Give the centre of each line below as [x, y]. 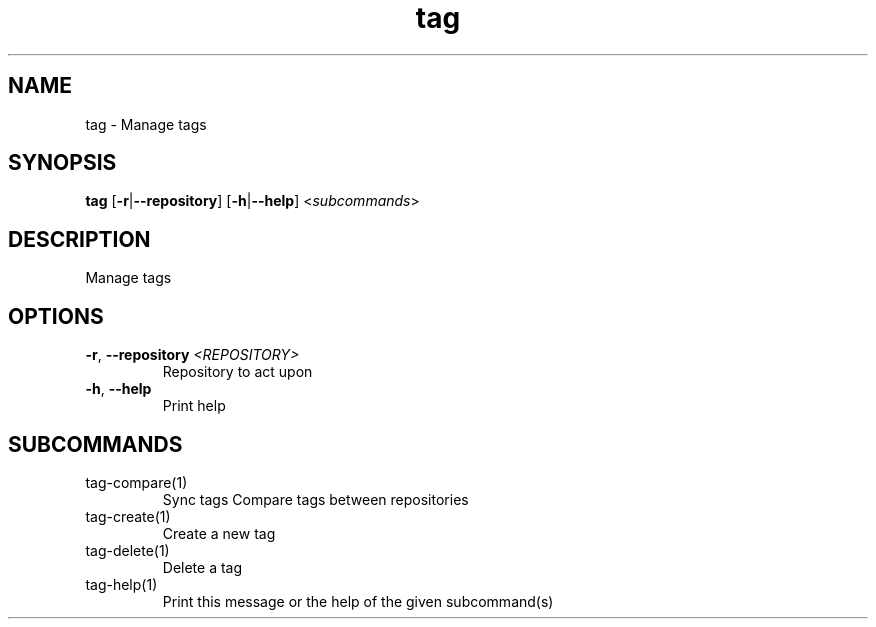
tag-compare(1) [136, 482]
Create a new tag [219, 533]
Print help [194, 406]
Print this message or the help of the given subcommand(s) [358, 601]
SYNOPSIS [62, 163]
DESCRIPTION [79, 239]
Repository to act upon [237, 372]
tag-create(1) [128, 516]
